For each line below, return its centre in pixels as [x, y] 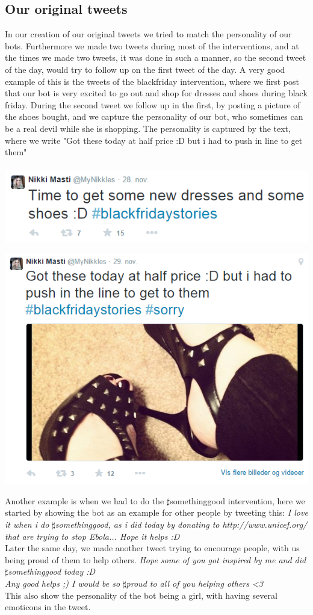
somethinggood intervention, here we [237, 500]
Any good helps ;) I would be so [63, 583]
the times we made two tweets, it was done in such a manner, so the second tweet [156, 57]
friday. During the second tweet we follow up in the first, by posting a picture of [153, 104]
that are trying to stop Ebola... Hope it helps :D [92, 536]
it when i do [27, 524]
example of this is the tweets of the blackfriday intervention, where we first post [152, 81]
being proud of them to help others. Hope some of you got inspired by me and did [156, 559]
